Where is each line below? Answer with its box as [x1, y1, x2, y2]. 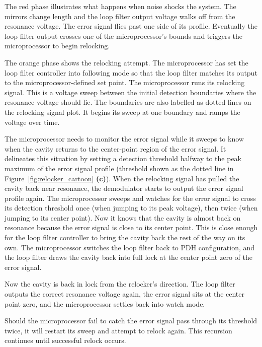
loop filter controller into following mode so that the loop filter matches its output [5, 67, 257, 78]
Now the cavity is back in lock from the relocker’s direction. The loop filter [5, 279, 235, 289]
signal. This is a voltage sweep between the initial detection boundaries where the [5, 87, 256, 97]
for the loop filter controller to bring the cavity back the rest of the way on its [5, 232, 245, 243]
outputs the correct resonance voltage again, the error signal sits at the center [5, 289, 245, 299]
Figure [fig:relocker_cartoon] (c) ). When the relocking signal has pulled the [5, 173, 239, 183]
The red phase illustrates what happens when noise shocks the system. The [5, 1, 236, 11]
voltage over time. [5, 116, 60, 127]
